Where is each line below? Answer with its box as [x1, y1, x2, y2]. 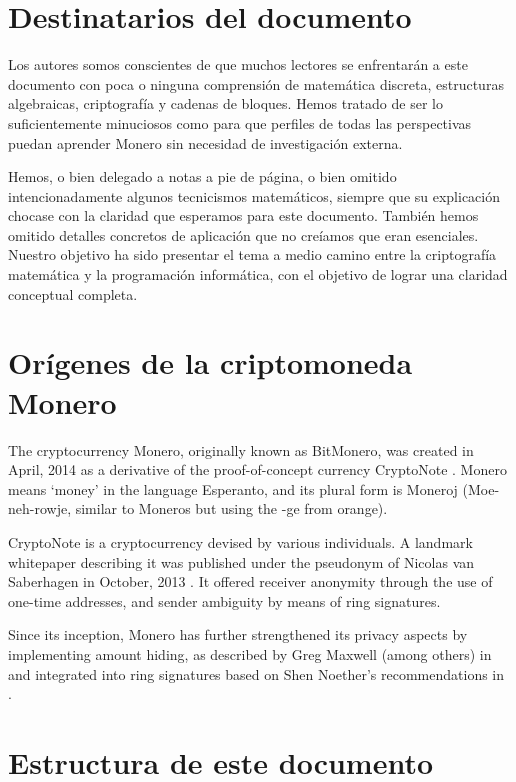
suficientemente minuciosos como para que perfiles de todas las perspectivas [8, 112, 472, 133]
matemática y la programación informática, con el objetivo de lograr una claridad [8, 264, 508, 285]
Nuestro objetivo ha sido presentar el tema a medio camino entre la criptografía [8, 244, 497, 265]
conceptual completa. [8, 283, 138, 304]
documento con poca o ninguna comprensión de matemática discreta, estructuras [8, 73, 504, 94]
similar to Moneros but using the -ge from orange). [75, 498, 388, 519]
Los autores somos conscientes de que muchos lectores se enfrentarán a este [8, 54, 468, 75]
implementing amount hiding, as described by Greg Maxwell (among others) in [8, 643, 492, 664]
